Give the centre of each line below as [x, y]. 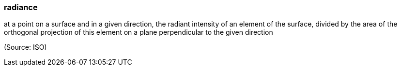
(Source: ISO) [25, 47]
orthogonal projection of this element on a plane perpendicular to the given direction [139, 32]
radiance [21, 7]
